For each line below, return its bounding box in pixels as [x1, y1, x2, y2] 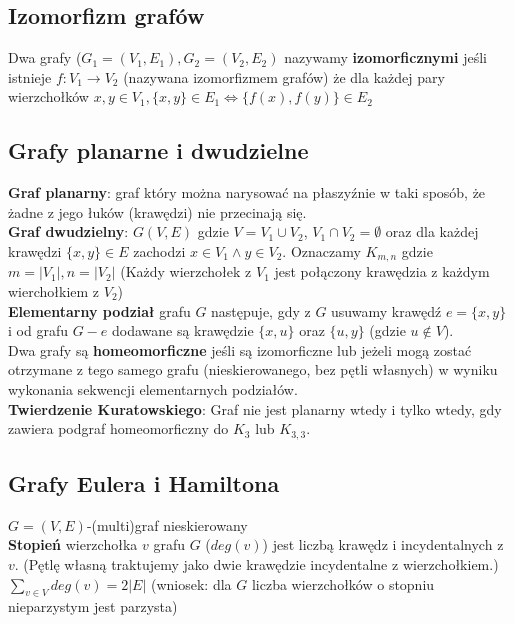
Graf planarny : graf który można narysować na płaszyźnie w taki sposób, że [8, 182, 486, 203]
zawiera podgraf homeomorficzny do [8, 418, 229, 439]
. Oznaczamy [282, 240, 361, 261]
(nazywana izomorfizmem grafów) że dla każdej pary [123, 66, 445, 87]
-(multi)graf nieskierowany [86, 514, 248, 535]
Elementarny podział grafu [8, 300, 191, 321]
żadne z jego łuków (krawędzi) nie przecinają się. [8, 201, 307, 222]
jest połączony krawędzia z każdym [274, 261, 490, 282]
